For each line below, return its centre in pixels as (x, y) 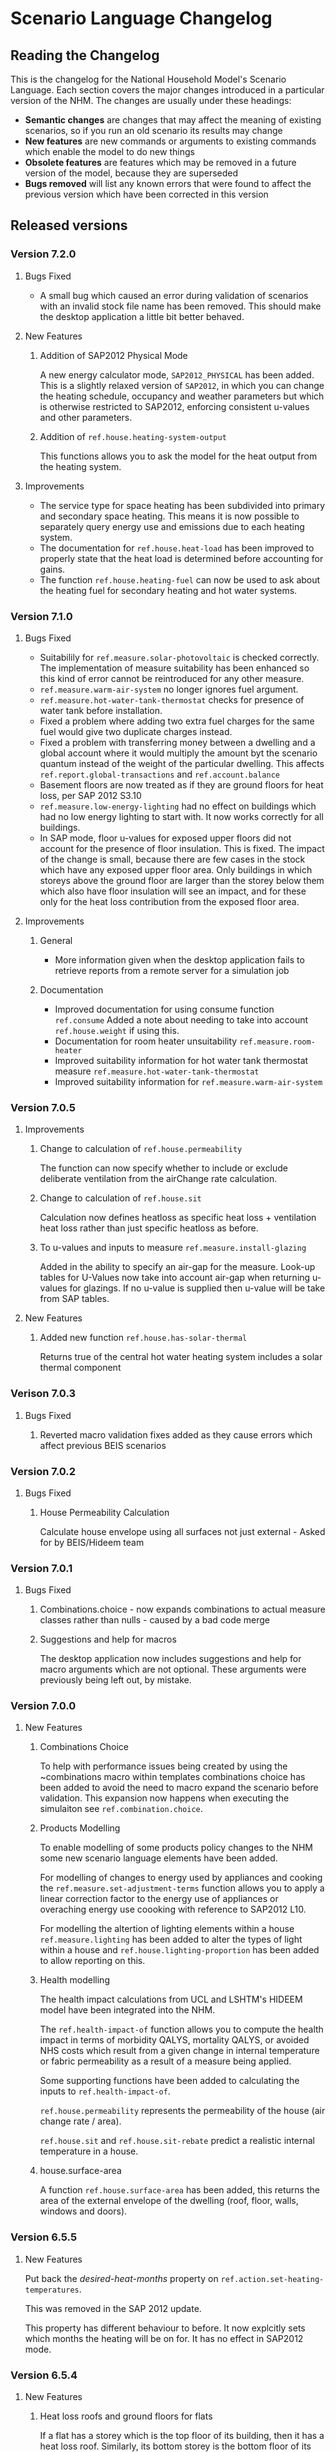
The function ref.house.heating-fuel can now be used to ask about (180, 579)
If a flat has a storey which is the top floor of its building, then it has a (182, 2436)
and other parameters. (86, 417)
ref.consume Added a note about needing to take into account (181, 1019)
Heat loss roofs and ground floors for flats (126, 2416)
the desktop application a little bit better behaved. (142, 316)
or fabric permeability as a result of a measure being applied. (165, 2061)
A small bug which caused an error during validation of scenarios (174, 295)
